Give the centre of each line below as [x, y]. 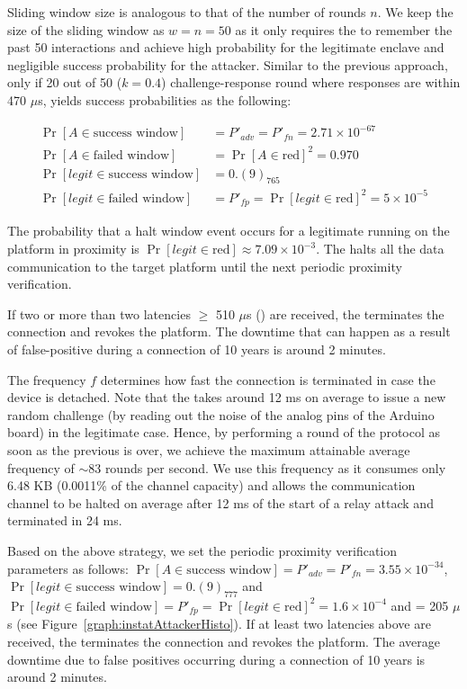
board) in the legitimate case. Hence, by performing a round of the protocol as [224, 432]
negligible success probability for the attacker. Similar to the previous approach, [228, 64]
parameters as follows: [68, 568]
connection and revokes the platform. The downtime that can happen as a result [229, 331]
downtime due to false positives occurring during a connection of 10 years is [216, 659]
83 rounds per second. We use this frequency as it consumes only [267, 467]
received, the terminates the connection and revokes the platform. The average [224, 641]
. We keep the [415, 12]
